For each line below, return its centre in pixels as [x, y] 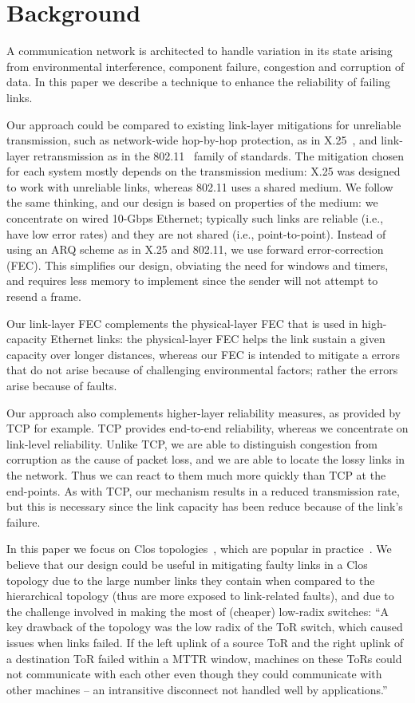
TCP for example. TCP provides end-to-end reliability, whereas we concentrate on [207, 428]
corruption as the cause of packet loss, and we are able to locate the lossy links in [206, 459]
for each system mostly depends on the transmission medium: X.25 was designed [204, 171]
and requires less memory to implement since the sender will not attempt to [192, 280]
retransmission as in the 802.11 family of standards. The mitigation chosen [219, 155]
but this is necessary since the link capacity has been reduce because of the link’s [205, 506]
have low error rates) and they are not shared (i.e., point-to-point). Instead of [196, 233]
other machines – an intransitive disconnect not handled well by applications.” [197, 689]
